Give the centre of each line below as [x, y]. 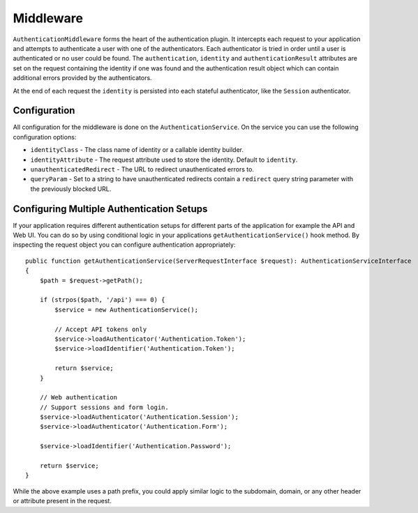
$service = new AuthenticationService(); [127, 309]
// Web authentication [79, 398]
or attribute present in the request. [62, 501]
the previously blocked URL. [71, 189]
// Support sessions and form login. [104, 407]
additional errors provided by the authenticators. [83, 78]
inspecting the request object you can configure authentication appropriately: [124, 245]
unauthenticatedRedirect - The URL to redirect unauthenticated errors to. [142, 169]
